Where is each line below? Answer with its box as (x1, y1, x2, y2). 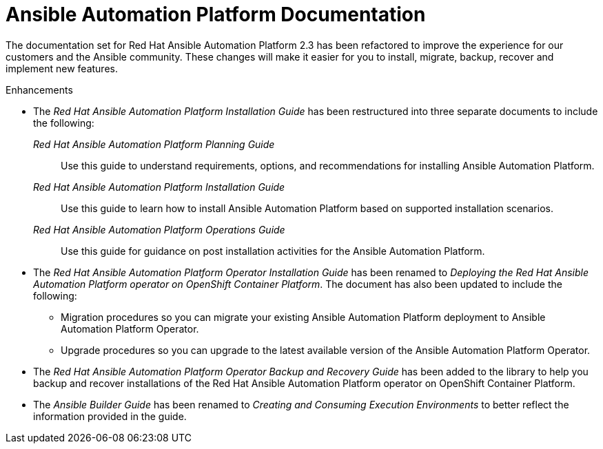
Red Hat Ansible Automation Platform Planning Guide (33, 138, 275, 150)
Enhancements (6, 83, 73, 96)
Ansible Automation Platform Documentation (6, 3, 426, 26)
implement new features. (6, 62, 118, 74)
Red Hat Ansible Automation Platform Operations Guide (33, 223, 285, 236)
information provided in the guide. (33, 410, 187, 422)
